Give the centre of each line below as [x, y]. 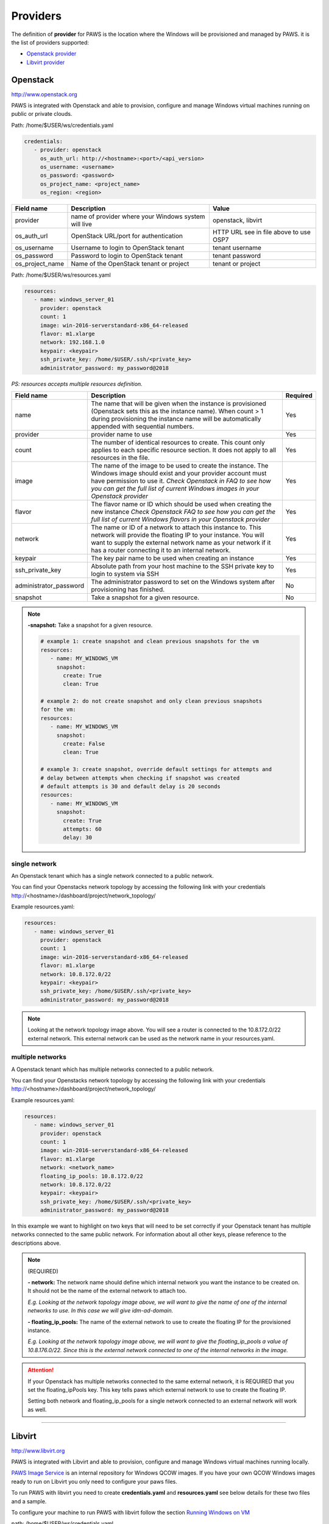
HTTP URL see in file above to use [261, 232]
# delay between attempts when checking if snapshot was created [140, 778]
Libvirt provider [46, 62]
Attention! [41, 1370]
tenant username [237, 248]
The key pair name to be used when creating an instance [172, 558]
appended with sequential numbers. [143, 426]
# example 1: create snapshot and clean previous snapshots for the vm [150, 641]
